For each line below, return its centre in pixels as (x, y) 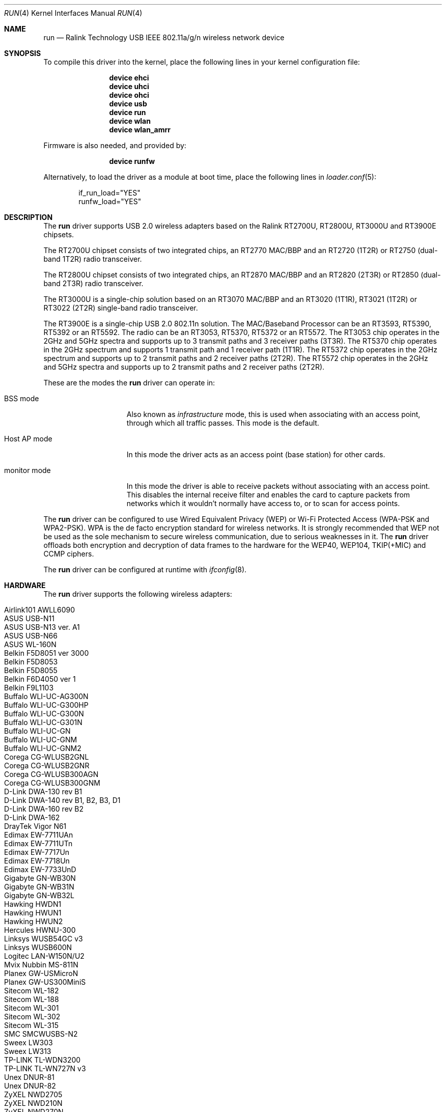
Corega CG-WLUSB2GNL (47, 757)
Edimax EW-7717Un (37, 852)
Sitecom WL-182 (32, 991)
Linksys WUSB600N (38, 947)
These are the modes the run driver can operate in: (129, 383)
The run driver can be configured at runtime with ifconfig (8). (145, 569)
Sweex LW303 (29, 1042)
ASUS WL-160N (30, 644)
